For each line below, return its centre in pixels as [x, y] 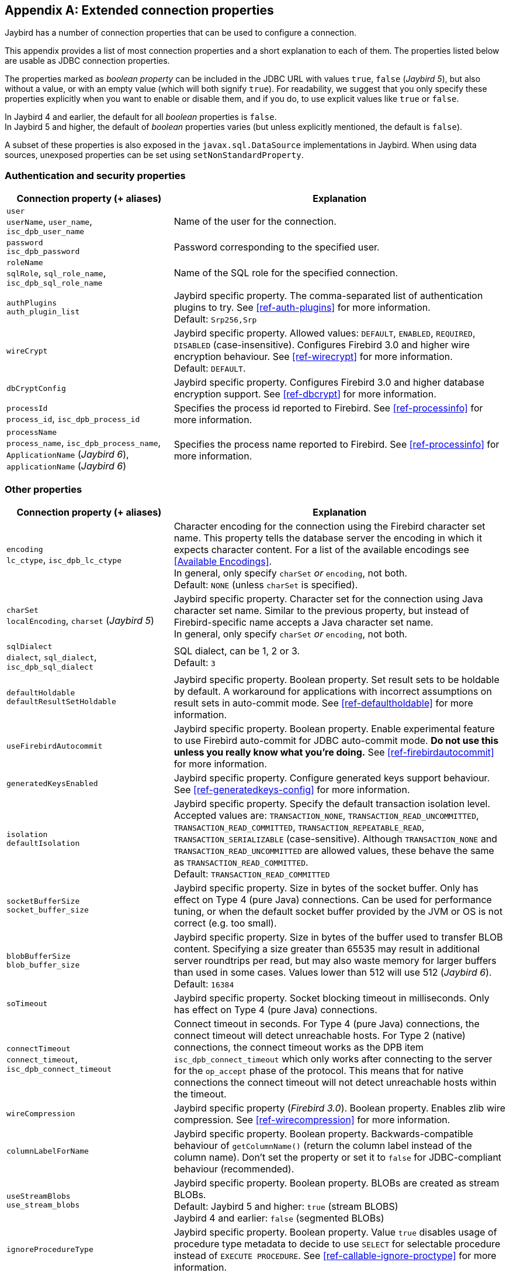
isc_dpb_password [43, 252]
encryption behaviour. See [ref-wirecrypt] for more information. [313, 357]
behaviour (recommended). [234, 1169]
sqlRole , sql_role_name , [56, 273]
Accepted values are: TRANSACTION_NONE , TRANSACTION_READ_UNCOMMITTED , [326, 815]
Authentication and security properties [95, 175]
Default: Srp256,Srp [215, 319]
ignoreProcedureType [50, 1250]
